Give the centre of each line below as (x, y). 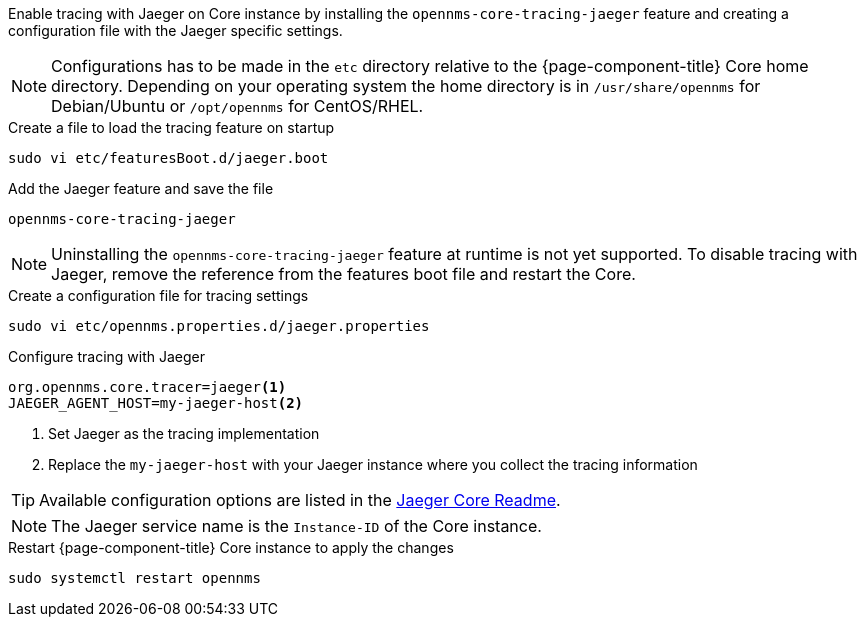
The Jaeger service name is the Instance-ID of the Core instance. (296, 526)
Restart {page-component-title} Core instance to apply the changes (231, 547)
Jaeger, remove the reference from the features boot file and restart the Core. (343, 274)
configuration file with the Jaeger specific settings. (175, 30)
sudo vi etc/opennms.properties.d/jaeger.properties (219, 326)
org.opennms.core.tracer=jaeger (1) (147, 387)
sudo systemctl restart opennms (134, 578)
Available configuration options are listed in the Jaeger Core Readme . (300, 500)
